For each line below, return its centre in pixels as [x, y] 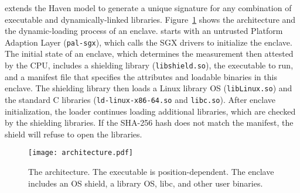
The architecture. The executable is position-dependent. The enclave [151, 172]
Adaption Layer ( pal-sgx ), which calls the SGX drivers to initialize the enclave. [149, 42]
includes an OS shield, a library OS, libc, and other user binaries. [146, 183]
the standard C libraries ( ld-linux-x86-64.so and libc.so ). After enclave [140, 99]
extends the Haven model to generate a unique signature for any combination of [148, 8]
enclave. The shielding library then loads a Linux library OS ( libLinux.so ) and [149, 88]
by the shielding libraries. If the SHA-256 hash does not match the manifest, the [149, 123]
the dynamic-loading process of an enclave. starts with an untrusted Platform [144, 31]
